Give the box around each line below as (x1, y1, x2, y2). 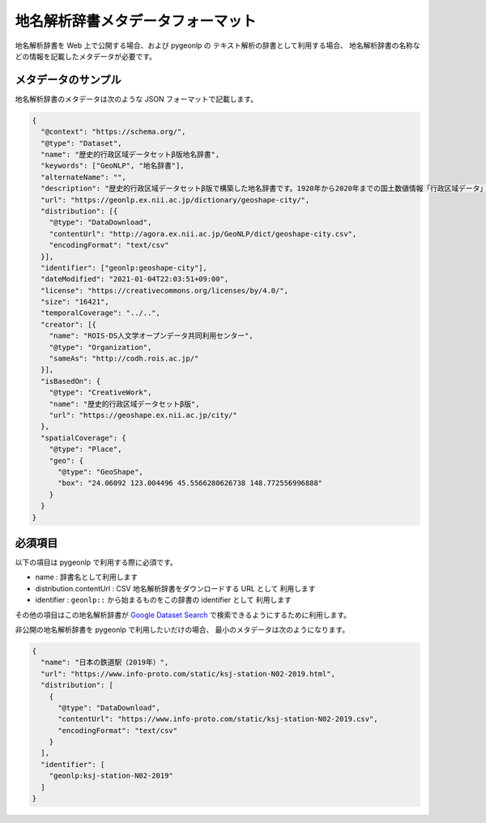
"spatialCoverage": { (40, 433, 127, 442)
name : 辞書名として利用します (35, 572, 139, 582)
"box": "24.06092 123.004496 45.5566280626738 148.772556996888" (58, 479, 323, 488)
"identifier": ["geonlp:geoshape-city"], (40, 263, 208, 272)
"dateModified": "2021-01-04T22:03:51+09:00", (40, 275, 229, 284)
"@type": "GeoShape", (58, 467, 143, 476)
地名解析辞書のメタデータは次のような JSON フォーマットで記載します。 (15, 94, 258, 104)
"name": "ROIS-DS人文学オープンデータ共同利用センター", (49, 331, 254, 340)
